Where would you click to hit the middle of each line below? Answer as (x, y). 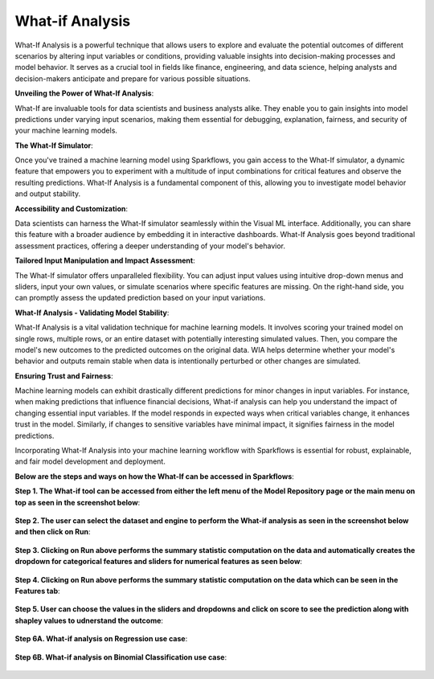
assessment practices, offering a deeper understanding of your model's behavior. (150, 246)
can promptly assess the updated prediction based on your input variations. (140, 298)
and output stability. (48, 194)
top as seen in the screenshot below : (78, 502)
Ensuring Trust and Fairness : (64, 376)
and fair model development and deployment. (90, 461)
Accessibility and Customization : (72, 208)
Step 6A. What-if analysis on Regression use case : (101, 639)
